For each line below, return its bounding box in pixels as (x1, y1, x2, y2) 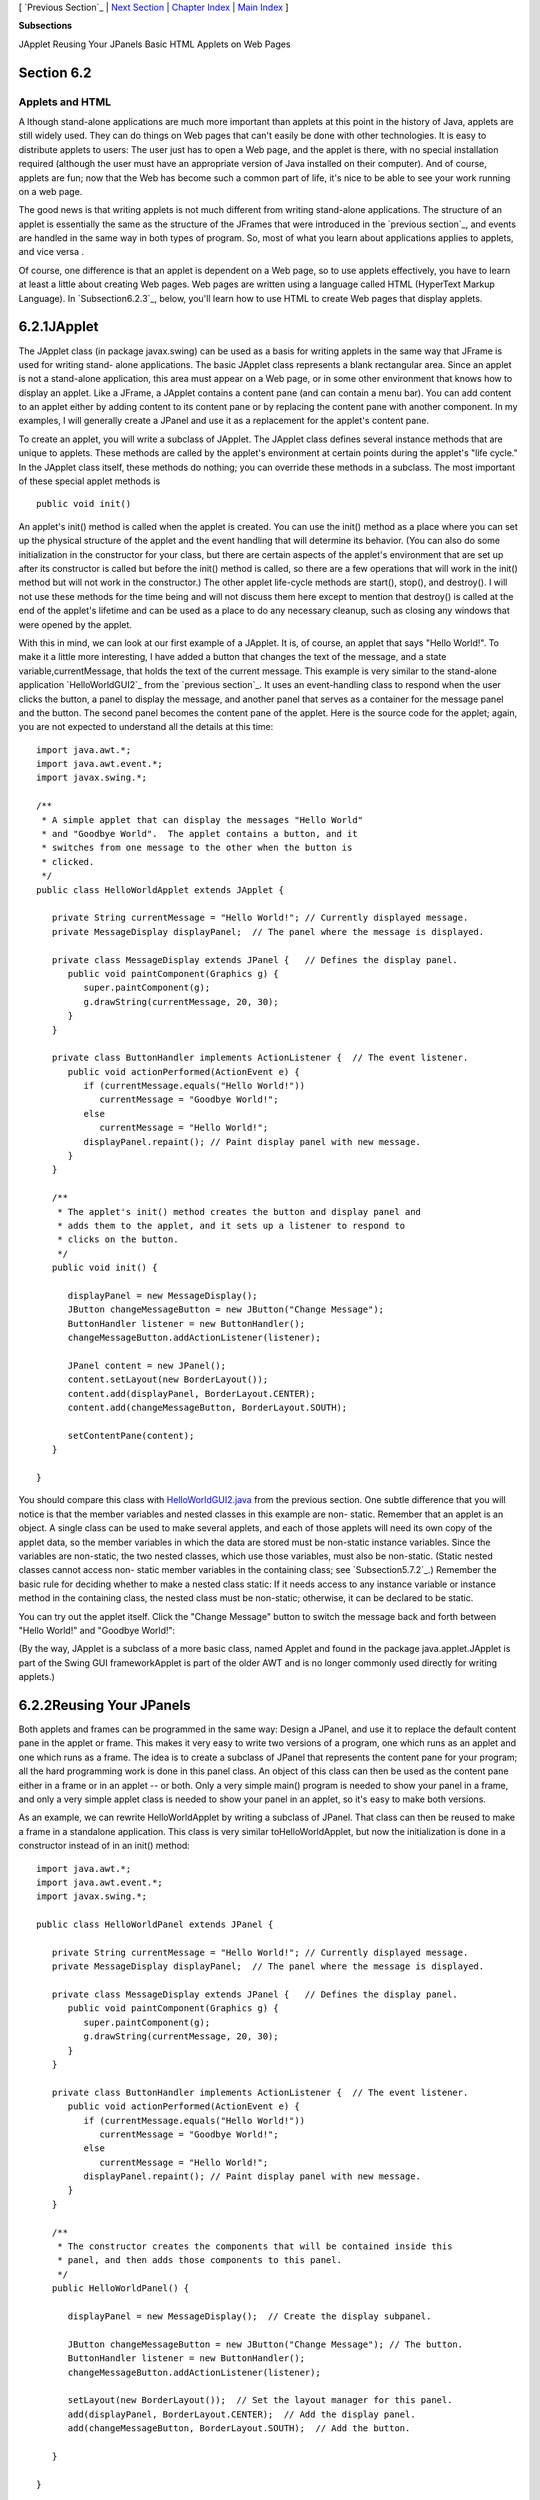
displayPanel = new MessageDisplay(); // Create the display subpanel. (67, 2311, 432, 2322)
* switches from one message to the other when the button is (41, 842, 353, 854)
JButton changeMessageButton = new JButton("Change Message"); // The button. (67, 2338, 464, 2350)
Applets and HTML (18, 95, 112, 109)
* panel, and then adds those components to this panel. (56, 2255, 342, 2266)
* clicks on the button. (56, 1234, 179, 1245)
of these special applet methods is (18, 475, 161, 487)
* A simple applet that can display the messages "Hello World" (41, 814, 364, 825)
